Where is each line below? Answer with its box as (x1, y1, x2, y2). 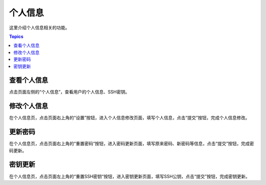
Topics (9, 33, 24, 39)
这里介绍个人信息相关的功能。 (9, 25, 70, 31)
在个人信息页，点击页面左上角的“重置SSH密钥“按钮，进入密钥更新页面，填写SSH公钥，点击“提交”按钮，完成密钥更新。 (9, 173, 250, 179)
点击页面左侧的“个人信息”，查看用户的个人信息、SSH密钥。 (9, 89, 130, 95)
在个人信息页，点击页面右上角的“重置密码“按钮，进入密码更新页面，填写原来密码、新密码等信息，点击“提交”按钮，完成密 (9, 141, 254, 147)
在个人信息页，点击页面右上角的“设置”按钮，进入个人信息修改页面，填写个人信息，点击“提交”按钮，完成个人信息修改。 (9, 115, 250, 121)
